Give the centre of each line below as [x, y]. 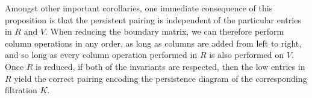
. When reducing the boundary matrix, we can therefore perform [165, 31]
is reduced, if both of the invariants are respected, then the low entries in [170, 66]
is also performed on [247, 55]
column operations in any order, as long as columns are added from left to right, [153, 43]
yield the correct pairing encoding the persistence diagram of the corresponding [161, 78]
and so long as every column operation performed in [101, 55]
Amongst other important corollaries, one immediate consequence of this [139, 8]
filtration [21, 90]
